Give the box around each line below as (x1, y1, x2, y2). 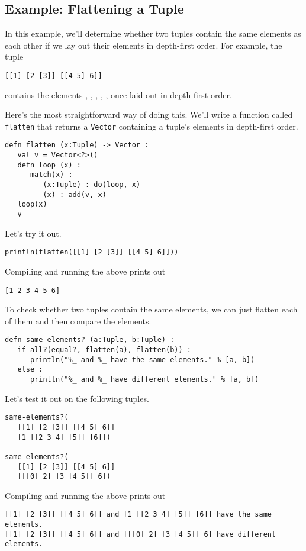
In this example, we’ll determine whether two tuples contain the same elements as (5, 27, 301, 40)
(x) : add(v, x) (43, 190, 107, 199)
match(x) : (30, 170, 73, 179)
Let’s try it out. (5, 227, 62, 239)
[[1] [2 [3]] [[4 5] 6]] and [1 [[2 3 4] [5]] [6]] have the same (5, 510, 272, 519)
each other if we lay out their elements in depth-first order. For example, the (5, 38, 282, 51)
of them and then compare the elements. (5, 314, 152, 327)
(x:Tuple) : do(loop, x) (43, 181, 141, 189)
